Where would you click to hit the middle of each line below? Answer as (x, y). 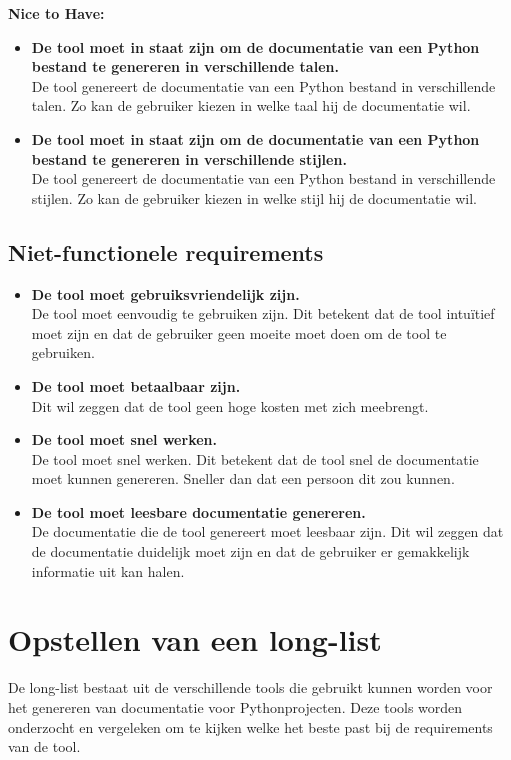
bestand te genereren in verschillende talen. (185, 66)
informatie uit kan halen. (108, 570)
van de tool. (44, 746)
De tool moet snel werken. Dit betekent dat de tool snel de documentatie (255, 458)
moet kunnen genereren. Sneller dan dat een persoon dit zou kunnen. (243, 478)
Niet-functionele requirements (166, 251)
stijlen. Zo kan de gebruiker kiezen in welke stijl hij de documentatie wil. (254, 197)
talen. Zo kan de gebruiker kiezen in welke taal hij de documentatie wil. (251, 105)
